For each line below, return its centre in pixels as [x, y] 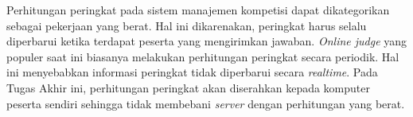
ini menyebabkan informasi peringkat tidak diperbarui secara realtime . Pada [192, 72]
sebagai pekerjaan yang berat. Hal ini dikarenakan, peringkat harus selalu [187, 25]
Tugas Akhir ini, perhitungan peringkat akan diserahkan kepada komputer [189, 87]
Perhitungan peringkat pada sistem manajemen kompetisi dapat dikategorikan [198, 10]
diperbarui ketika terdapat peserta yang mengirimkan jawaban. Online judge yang [207, 41]
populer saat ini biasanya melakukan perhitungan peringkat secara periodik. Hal [203, 56]
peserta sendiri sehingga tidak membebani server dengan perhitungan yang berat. [206, 103]
